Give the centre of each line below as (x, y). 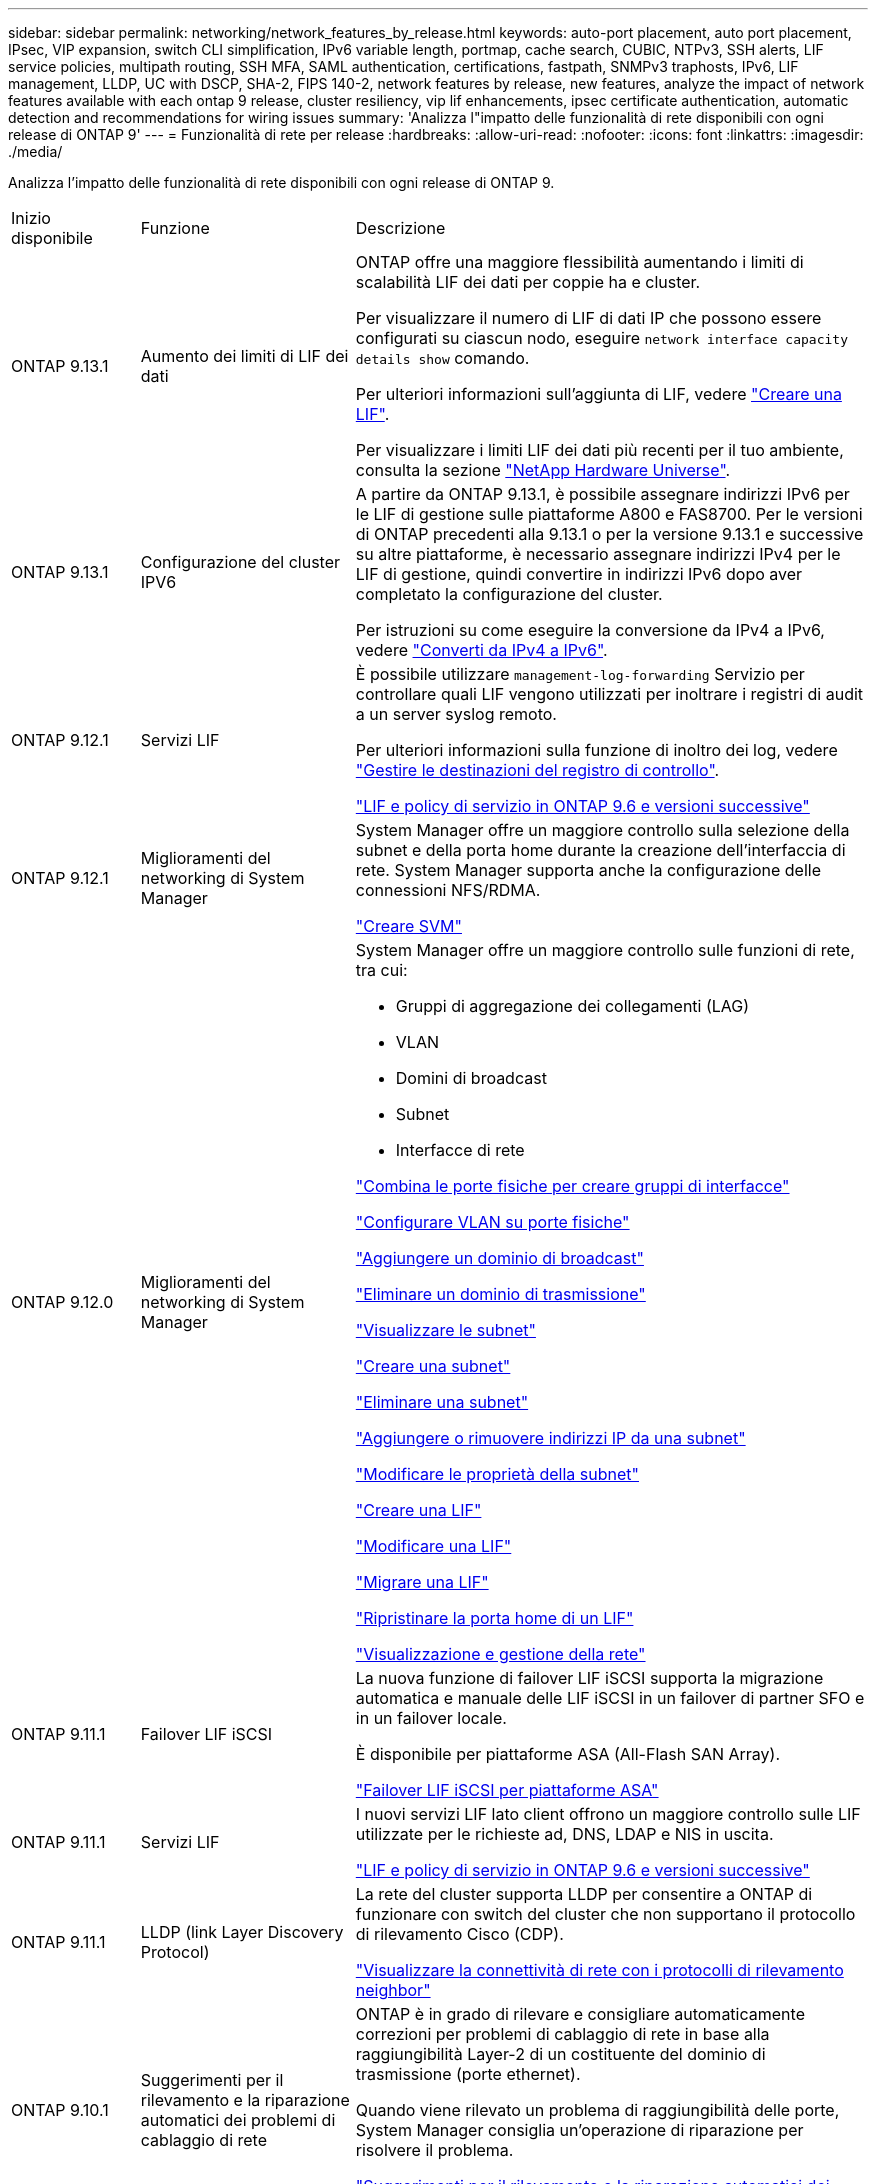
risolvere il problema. (434, 2150)
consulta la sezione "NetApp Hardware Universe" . (543, 470)
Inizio (31, 218)
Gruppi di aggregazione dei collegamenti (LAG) (572, 1006)
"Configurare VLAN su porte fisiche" (492, 1222)
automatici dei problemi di (238, 2120)
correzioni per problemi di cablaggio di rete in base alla (562, 2034)
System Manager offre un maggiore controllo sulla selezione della (602, 830)
